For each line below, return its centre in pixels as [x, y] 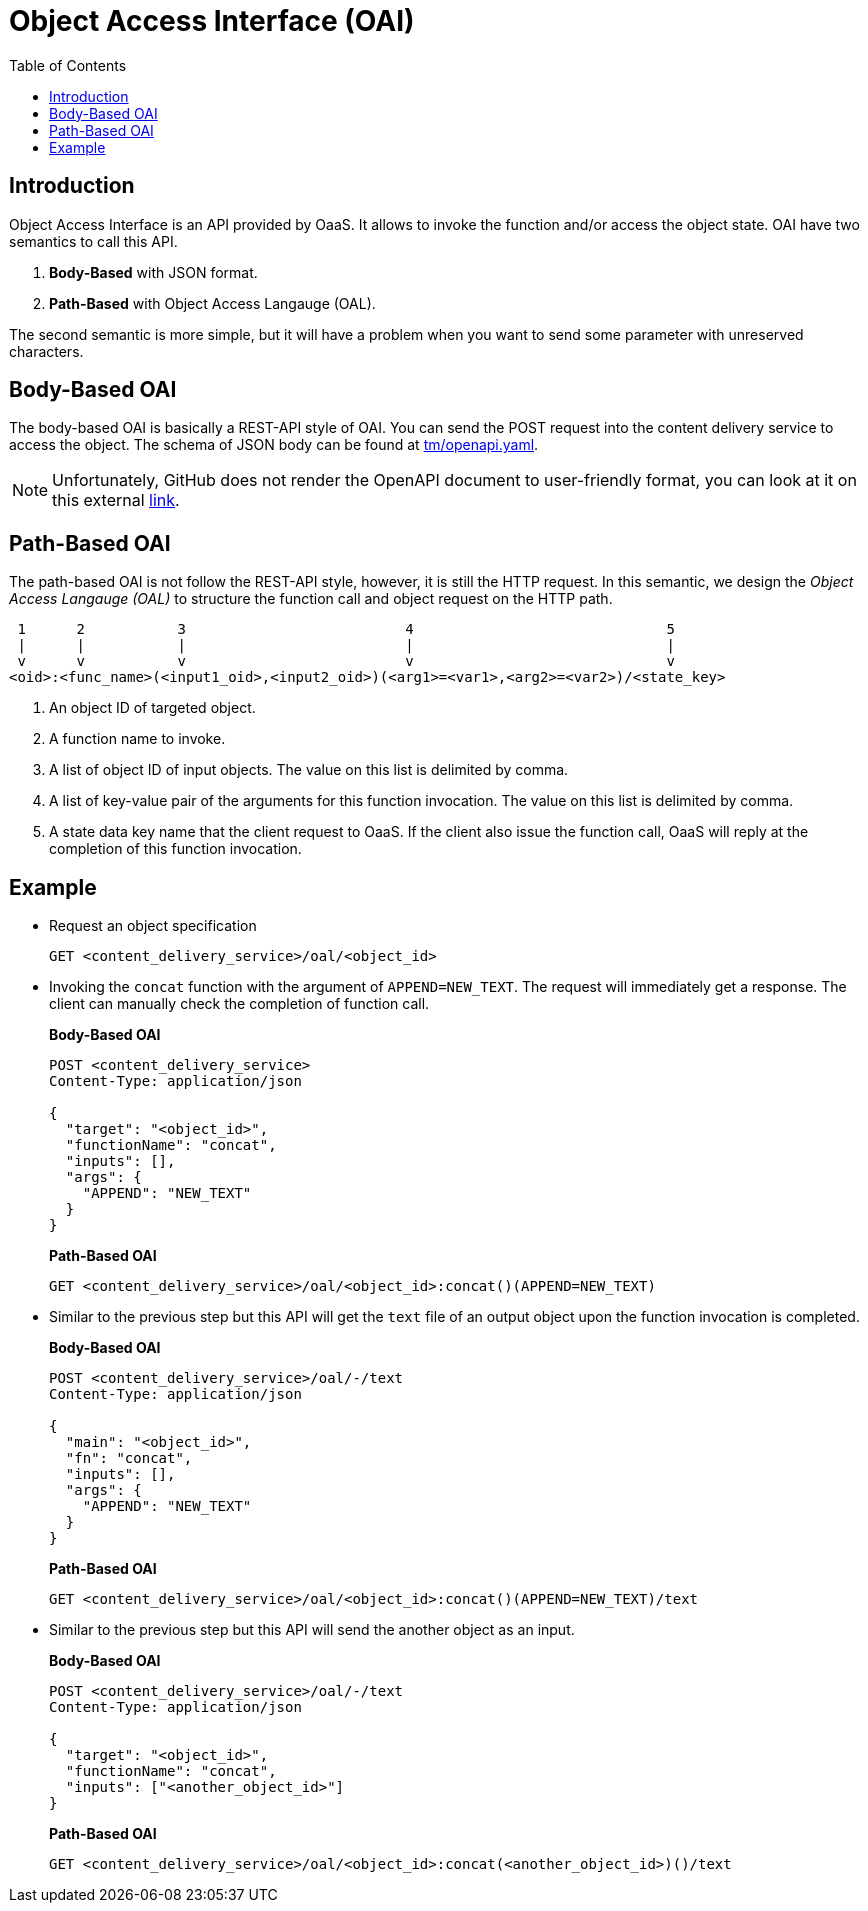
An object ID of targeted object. [152, 708]
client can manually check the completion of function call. [239, 1004]
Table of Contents [68, 65]
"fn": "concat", [129, 1458]
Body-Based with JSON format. [153, 272]
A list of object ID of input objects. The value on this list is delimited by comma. [309, 770]
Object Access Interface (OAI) [212, 21]
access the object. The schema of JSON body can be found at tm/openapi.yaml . [274, 445]
